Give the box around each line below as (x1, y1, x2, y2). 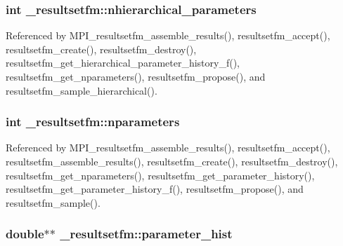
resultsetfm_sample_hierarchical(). (6, 83, 157, 97)
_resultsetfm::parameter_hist (60, 225, 233, 242)
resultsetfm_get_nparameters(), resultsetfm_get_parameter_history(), (6, 168, 315, 182)
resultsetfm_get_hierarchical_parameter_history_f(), (6, 55, 240, 70)
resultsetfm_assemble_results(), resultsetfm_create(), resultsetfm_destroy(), (6, 154, 338, 168)
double (6, 225, 44, 242)
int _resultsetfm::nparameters (6, 113, 180, 130)
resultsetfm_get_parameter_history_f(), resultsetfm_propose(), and (6, 182, 304, 196)
